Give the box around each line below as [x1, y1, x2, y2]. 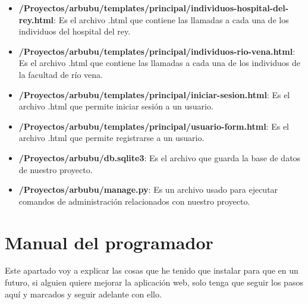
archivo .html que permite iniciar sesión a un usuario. [18, 100, 213, 112]
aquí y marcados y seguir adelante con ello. [5, 287, 162, 300]
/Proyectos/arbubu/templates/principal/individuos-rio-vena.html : [18, 45, 296, 57]
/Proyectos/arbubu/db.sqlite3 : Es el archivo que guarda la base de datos [18, 151, 301, 164]
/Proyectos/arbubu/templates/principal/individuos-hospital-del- [18, 2, 289, 14]
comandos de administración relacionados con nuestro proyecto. [18, 195, 250, 207]
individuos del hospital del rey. [18, 25, 131, 37]
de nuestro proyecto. [18, 163, 93, 175]
